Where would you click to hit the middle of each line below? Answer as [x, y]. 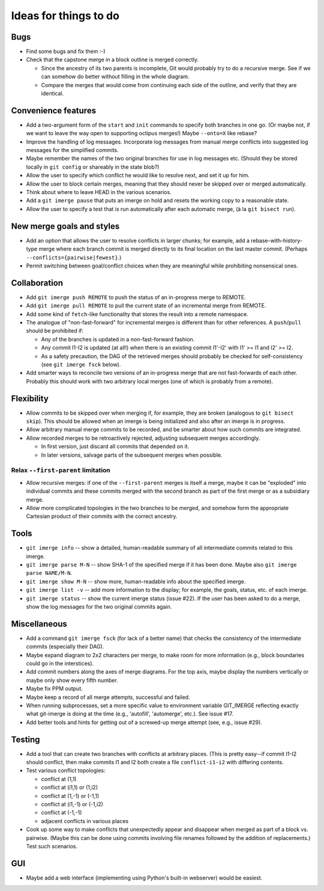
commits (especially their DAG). [65, 646]
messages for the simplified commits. [73, 150]
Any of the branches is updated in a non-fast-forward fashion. [118, 339]
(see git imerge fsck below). [81, 364]
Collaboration [37, 283]
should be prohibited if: [55, 331]
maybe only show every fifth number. [72, 680]
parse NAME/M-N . [49, 573]
